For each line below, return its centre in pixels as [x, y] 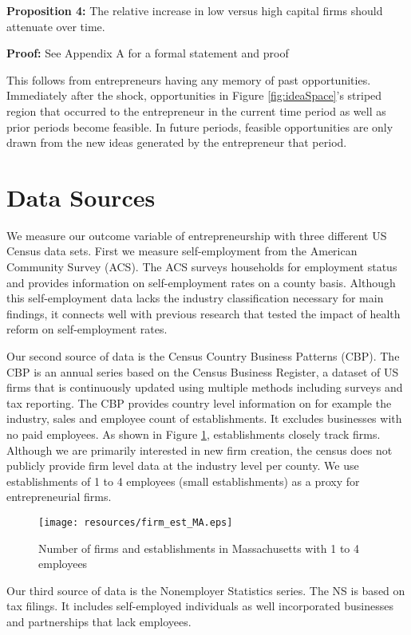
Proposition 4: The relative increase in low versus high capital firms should [195, 10]
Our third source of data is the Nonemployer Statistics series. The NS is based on [206, 590]
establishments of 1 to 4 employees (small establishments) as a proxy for [183, 481]
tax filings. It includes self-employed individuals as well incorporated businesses [200, 606]
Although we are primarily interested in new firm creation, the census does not [200, 450]
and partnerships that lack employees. [99, 621]
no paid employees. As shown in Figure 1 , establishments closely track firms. [194, 434]
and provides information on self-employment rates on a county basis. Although [201, 282]
